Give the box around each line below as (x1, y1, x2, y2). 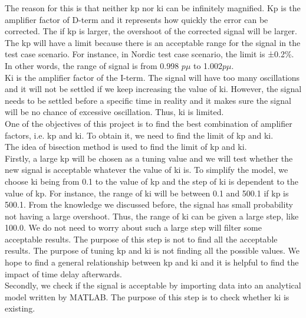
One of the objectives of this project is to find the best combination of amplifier (5, 117, 292, 129)
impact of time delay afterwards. (5, 267, 122, 280)
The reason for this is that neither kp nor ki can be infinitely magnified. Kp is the (5, 2, 301, 14)
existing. (5, 302, 35, 314)
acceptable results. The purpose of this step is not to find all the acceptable (5, 232, 278, 245)
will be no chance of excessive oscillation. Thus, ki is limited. (5, 106, 224, 118)
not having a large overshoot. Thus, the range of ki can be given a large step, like (5, 209, 299, 222)
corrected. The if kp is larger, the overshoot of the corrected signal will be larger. (5, 25, 298, 37)
